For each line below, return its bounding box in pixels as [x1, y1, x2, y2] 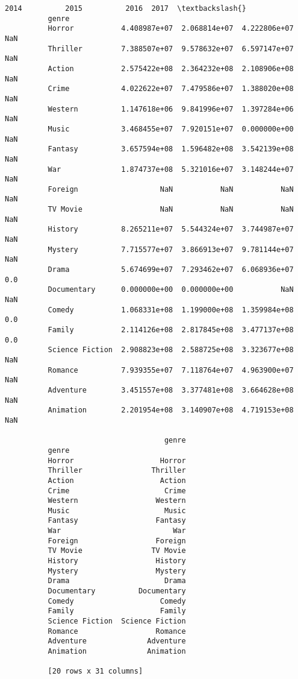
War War [48, 526, 186, 535]
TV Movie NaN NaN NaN [48, 205, 294, 214]
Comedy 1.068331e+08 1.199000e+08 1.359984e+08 [48, 305, 294, 314]
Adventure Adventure [48, 637, 186, 646]
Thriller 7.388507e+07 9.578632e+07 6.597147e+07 [48, 44, 294, 53]
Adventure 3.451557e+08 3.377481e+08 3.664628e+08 [48, 385, 294, 394]
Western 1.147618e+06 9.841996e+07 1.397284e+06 [48, 104, 294, 113]
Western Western [48, 496, 186, 505]
